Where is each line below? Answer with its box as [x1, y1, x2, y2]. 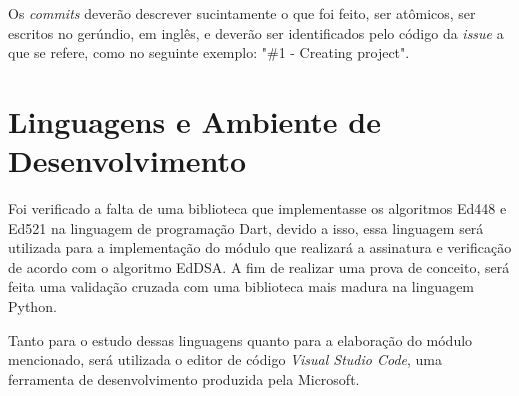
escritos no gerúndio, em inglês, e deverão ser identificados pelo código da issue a [8, 22, 504, 43]
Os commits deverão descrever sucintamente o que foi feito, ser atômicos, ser [8, 3, 476, 23]
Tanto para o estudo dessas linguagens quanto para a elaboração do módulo [8, 329, 473, 350]
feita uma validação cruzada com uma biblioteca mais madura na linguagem [8, 276, 475, 297]
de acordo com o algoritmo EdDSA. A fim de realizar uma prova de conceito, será [8, 256, 510, 277]
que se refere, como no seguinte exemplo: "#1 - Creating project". [8, 42, 410, 63]
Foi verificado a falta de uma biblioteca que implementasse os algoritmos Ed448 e [8, 198, 507, 219]
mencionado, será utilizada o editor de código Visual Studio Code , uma [8, 349, 442, 370]
